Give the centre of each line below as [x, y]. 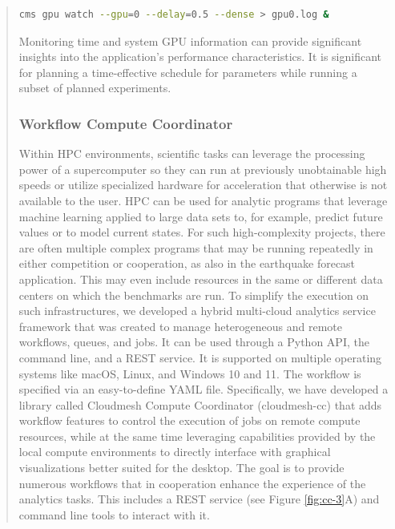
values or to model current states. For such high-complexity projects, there [202, 232]
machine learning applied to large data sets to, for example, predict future [201, 216]
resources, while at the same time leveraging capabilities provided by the [197, 436]
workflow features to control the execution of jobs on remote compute [189, 420]
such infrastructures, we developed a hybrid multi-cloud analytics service [197, 311]
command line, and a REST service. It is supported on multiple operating [200, 357]
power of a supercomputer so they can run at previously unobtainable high [203, 169]
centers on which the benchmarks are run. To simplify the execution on [194, 295]
